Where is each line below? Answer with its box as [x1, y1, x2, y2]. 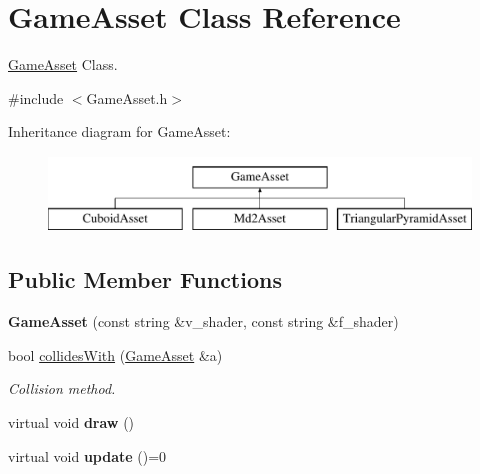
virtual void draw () [8, 412, 135, 433]
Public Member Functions [8, 264, 282, 295]
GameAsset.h [86, 87, 168, 108]
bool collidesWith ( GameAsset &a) [8, 344, 223, 365]
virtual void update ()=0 [8, 445, 167, 466]
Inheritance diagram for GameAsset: [8, 121, 231, 142]
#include [8, 87, 64, 108]
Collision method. [8, 378, 116, 399]
